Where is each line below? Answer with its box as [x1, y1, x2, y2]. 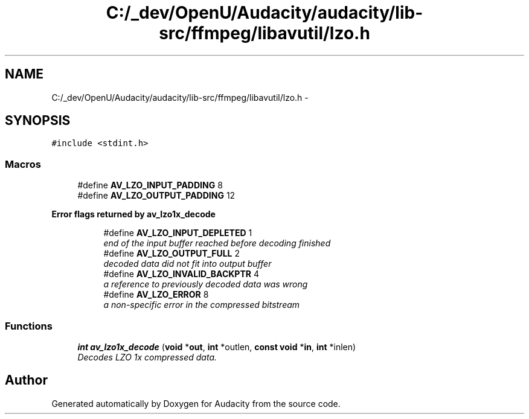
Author [5, 373, 48, 388]
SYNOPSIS [5, 113, 71, 129]
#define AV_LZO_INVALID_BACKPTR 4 [103, 269, 259, 280]
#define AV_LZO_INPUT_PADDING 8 [77, 180, 223, 191]
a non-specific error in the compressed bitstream [103, 299, 300, 310]
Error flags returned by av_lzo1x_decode [51, 209, 216, 220]
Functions [5, 319, 53, 332]
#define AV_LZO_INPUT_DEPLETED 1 [103, 228, 252, 238]
